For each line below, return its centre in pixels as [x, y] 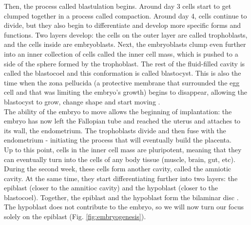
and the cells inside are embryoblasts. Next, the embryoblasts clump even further [125, 44]
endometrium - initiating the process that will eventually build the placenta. [118, 140]
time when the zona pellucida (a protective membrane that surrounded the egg [122, 82]
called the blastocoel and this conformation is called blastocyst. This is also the [123, 73]
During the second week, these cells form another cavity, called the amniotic [118, 169]
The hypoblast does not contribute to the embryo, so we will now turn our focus [124, 207]
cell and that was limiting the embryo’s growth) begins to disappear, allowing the [125, 92]
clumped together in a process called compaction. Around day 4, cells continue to [125, 15]
